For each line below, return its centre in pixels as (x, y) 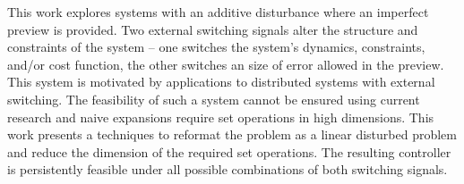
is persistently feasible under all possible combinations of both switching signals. (228, 169)
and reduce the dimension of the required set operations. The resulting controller (229, 151)
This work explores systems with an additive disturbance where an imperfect (218, 12)
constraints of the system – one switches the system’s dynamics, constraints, (216, 47)
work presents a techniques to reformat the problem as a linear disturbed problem (232, 134)
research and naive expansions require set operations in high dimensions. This (221, 117)
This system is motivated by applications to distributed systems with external (221, 82)
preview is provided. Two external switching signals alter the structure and (213, 29)
